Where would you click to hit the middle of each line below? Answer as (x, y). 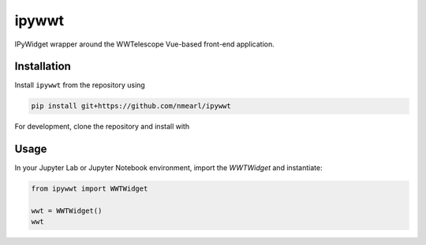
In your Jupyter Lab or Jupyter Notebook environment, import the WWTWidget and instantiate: (168, 168)
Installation (43, 67)
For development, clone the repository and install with (102, 127)
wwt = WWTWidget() (67, 211)
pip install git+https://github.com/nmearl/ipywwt (131, 106)
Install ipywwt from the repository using (80, 85)
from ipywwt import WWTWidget (90, 189)
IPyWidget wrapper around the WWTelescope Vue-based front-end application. (145, 44)
